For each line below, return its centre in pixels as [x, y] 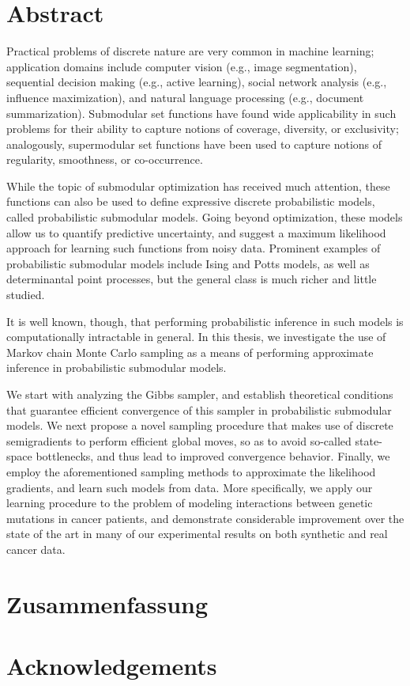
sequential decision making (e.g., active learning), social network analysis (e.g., [197, 82]
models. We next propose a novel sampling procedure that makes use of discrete [200, 425]
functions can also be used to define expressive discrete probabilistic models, [191, 201]
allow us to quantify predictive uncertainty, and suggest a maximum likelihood [196, 232]
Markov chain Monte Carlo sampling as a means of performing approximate [190, 352]
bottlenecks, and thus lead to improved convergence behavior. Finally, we [213, 456]
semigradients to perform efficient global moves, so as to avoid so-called [179, 440]
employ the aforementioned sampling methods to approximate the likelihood [191, 471]
